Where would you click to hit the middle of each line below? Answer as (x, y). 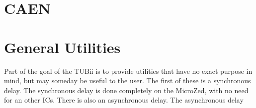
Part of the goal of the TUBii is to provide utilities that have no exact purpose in (128, 71)
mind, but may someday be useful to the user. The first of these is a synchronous (128, 81)
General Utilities (62, 47)
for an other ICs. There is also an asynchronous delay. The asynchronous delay (124, 100)
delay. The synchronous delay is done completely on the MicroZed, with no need (126, 90)
